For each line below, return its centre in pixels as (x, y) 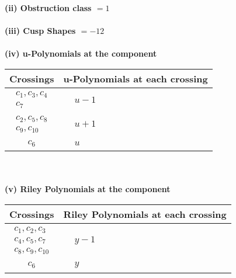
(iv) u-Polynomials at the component (81, 53)
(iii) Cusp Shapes (40, 31)
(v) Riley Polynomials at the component (88, 189)
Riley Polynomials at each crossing (145, 214)
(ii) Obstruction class (48, 8)
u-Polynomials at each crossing (136, 78)
